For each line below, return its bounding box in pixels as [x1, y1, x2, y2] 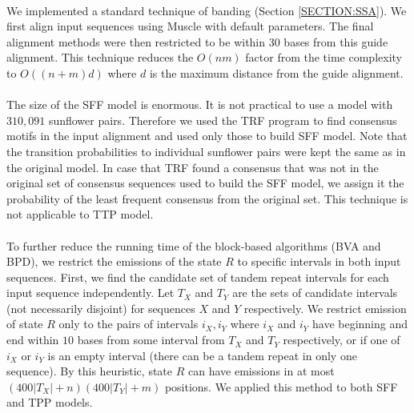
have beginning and [312, 315, 408, 332]
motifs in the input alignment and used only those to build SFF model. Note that [6, 127, 408, 144]
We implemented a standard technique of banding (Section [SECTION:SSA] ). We [6, 2, 407, 18]
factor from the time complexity [245, 49, 402, 66]
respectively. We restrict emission [243, 299, 407, 316]
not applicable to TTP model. [6, 206, 154, 223]
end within [6, 331, 59, 348]
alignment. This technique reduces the [6, 49, 194, 66]
